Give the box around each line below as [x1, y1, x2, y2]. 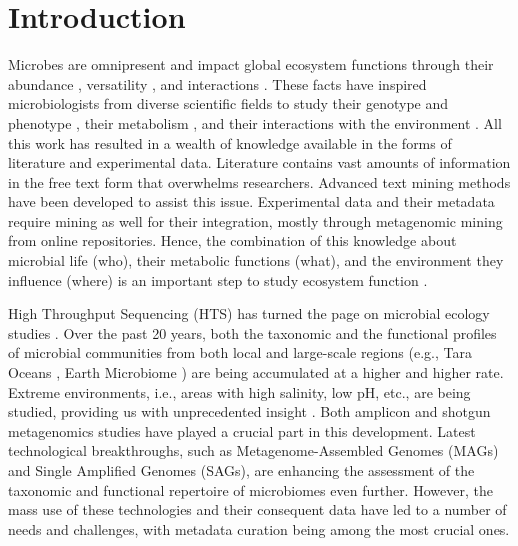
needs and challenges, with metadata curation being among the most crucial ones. [8, 518, 510, 539]
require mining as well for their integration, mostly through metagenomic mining [8, 210, 503, 231]
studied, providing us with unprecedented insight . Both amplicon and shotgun [8, 401, 491, 422]
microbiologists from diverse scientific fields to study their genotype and [8, 93, 449, 114]
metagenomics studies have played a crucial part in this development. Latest [8, 420, 476, 441]
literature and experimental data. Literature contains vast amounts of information [8, 152, 511, 173]
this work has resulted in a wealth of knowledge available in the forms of [8, 132, 452, 153]
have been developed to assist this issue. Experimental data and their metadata [8, 191, 495, 212]
